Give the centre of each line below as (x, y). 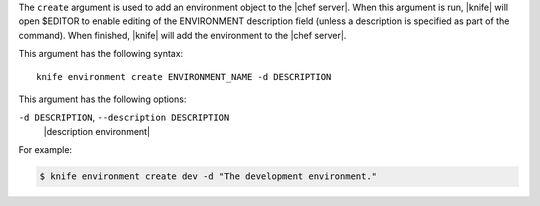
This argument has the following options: (102, 99)
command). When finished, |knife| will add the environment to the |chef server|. (182, 35)
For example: (45, 150)
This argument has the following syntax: (101, 54)
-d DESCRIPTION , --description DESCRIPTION (124, 117)
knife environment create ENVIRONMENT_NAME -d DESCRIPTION (184, 76)
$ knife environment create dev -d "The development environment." (208, 176)
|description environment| (96, 131)
